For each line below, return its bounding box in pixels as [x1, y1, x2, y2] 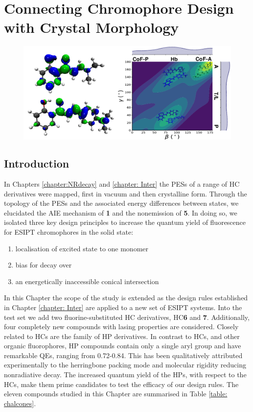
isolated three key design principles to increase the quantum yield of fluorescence [4, 217, 246, 227]
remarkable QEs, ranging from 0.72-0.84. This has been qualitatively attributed [4, 350, 243, 360]
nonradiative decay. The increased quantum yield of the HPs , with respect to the [4, 369, 247, 380]
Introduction [4, 156, 69, 171]
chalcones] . [4, 398, 36, 408]
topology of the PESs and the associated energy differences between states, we [4, 198, 239, 208]
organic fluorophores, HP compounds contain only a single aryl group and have [4, 340, 241, 351]
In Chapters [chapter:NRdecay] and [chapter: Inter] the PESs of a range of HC [4, 178, 240, 189]
